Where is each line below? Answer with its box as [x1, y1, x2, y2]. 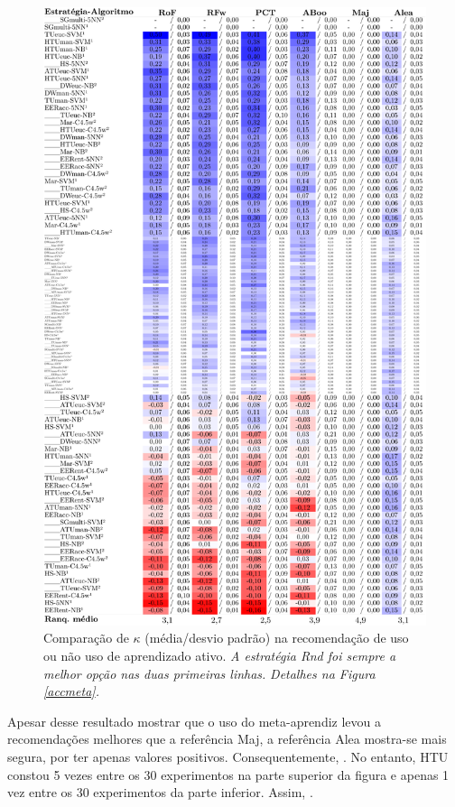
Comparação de [43, 628, 129, 647]
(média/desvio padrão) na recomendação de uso [144, 628, 409, 647]
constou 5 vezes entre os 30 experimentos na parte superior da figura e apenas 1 [7, 765, 450, 784]
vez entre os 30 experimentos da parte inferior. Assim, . [7, 783, 313, 802]
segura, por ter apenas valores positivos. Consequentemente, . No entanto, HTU [7, 747, 449, 765]
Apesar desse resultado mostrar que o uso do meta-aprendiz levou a [7, 711, 382, 730]
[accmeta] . [43, 682, 99, 700]
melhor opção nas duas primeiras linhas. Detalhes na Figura [43, 663, 376, 682]
